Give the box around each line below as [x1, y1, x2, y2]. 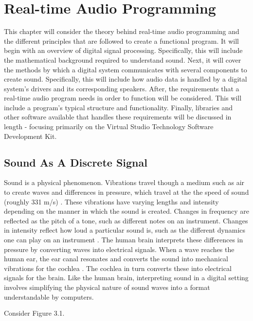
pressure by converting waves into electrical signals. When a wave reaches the [4, 244, 235, 254]
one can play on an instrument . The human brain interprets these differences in [4, 235, 243, 245]
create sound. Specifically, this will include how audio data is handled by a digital [4, 74, 247, 84]
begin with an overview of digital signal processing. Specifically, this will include [4, 45, 243, 55]
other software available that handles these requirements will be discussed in [4, 112, 232, 122]
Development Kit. [4, 131, 57, 141]
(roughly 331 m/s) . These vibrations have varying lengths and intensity [4, 196, 219, 206]
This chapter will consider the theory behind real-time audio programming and [4, 26, 239, 36]
